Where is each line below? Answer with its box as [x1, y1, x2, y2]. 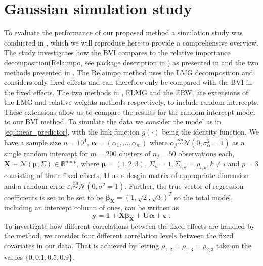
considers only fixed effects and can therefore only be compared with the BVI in [4, 77, 252, 87]
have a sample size [4, 137, 61, 147]
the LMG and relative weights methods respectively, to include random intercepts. [4, 97, 259, 107]
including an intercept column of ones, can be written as [4, 202, 179, 213]
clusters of [119, 148, 151, 158]
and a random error [4, 180, 65, 191]
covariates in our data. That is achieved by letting [4, 240, 159, 250]
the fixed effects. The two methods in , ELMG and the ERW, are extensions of [4, 86, 248, 97]
